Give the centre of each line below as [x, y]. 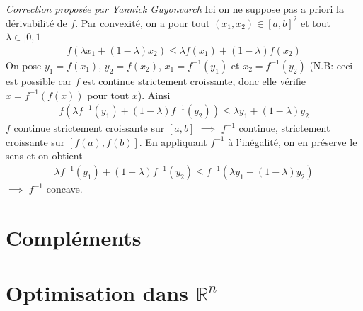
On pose [24, 65]
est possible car [39, 80]
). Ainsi [154, 95]
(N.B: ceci [331, 65]
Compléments [74, 237]
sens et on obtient [44, 155]
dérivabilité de [36, 22]
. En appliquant [173, 141]
